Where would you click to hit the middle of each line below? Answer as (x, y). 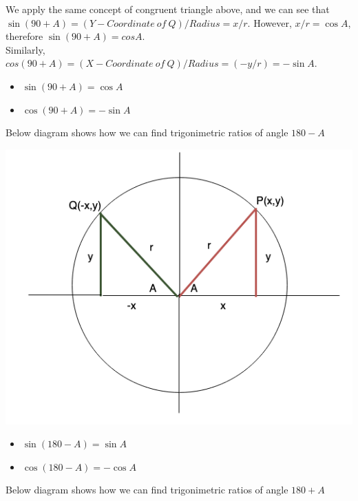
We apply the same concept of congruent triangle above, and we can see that (168, 9)
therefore (24, 36)
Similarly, (25, 49)
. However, (270, 22)
